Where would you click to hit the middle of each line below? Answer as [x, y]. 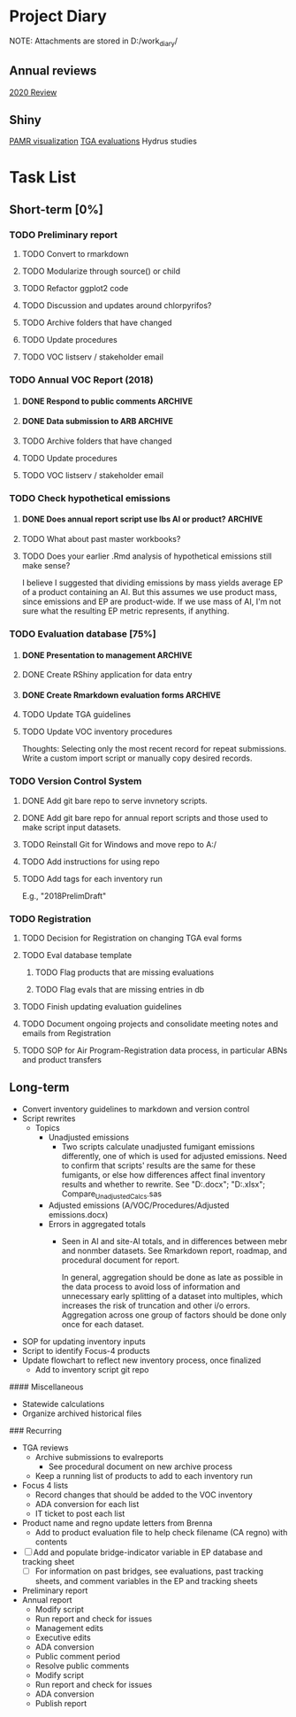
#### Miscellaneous [46, 1387]
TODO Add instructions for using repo [91, 862]
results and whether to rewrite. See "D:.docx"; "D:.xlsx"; [163, 1184]
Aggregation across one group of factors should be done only [174, 1315]
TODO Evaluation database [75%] [83, 634]
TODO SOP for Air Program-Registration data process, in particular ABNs [155, 1050]
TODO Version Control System [76, 781]
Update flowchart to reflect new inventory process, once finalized [141, 1360]
